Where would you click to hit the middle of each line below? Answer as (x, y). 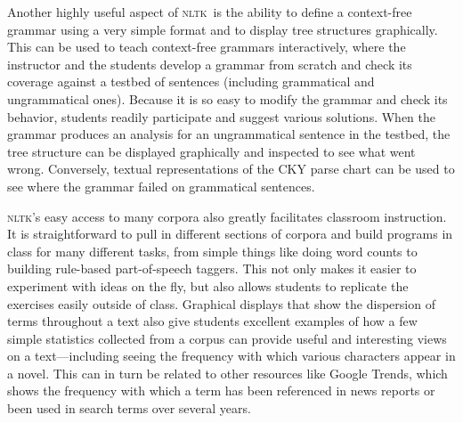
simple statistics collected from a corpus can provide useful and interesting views (227, 338)
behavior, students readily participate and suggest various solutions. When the (222, 116)
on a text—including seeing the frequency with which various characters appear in (231, 356)
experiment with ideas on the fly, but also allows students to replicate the (208, 285)
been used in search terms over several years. (129, 408)
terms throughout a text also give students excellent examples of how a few (212, 321)
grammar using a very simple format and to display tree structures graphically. (223, 29)
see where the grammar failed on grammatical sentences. (161, 186)
